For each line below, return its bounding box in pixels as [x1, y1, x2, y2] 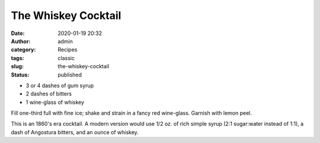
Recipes [57, 46, 78, 53]
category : [11, 46, 36, 53]
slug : [11, 63, 24, 70]
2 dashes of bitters [25, 90, 72, 97]
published [57, 71, 82, 78]
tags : [11, 54, 24, 62]
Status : [11, 71, 30, 78]
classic [57, 54, 75, 62]
